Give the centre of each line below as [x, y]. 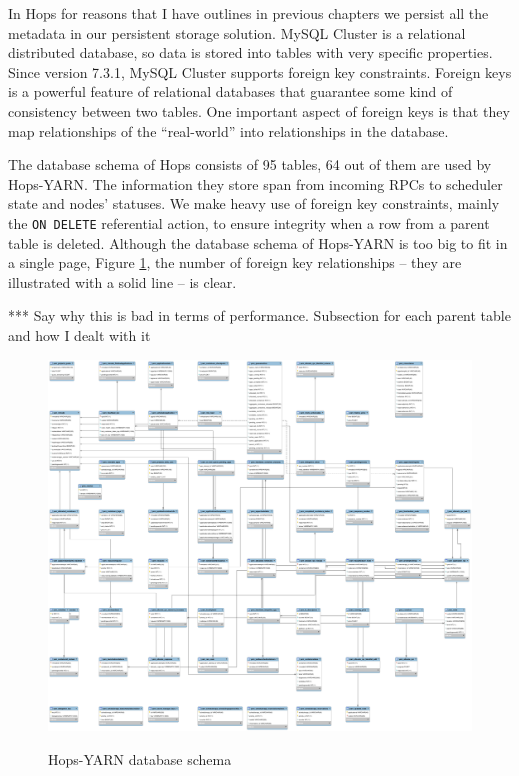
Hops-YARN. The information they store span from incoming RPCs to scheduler [255, 183]
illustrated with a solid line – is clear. [122, 281]
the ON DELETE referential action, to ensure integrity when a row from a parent [249, 222]
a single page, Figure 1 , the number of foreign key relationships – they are [235, 262]
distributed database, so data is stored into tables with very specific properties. [250, 52]
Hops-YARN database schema [140, 758]
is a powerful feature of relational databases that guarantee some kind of [230, 91]
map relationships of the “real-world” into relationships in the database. [228, 130]
